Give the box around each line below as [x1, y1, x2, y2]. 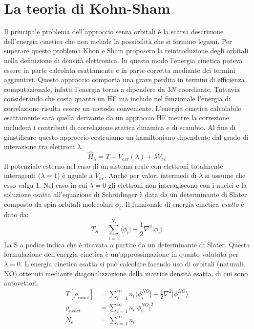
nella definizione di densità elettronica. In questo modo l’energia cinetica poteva [4, 55, 243, 65]
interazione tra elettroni [4, 141, 75, 152]
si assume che [205, 170, 246, 180]
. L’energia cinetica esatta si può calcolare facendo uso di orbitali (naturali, [20, 259, 245, 268]
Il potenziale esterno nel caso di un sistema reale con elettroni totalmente [4, 160, 223, 171]
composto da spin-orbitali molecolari [4, 198, 113, 209]
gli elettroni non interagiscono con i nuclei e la [108, 179, 247, 190]
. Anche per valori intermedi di [104, 170, 197, 180]
